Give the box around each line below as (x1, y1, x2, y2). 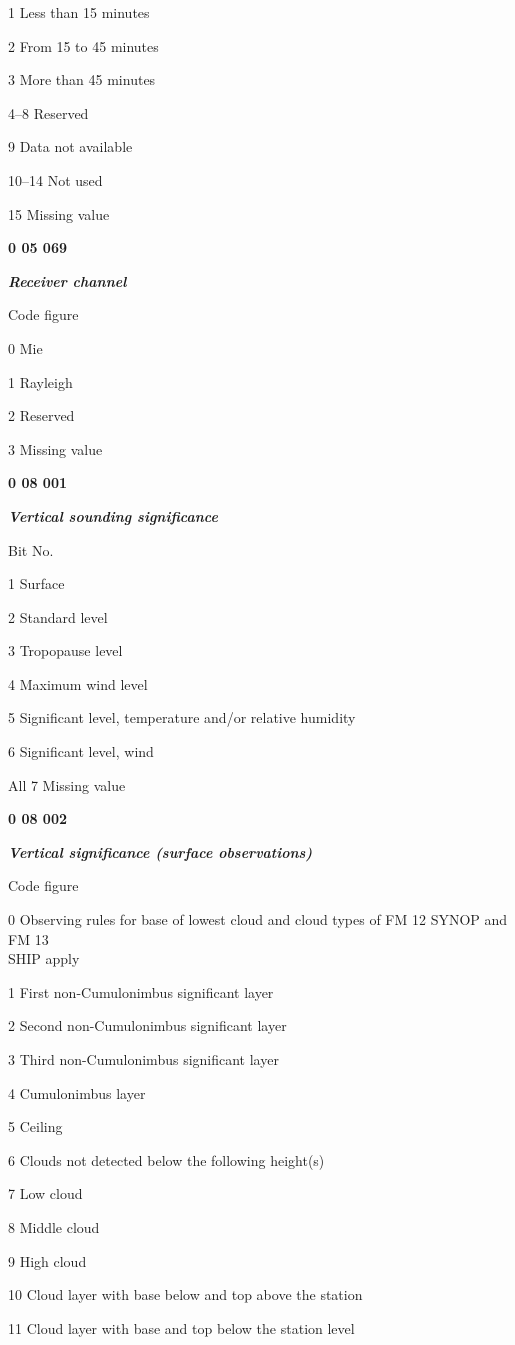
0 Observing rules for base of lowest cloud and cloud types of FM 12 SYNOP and (8, 909, 508, 930)
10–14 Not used (8, 169, 103, 190)
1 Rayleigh (8, 371, 73, 392)
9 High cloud (8, 1250, 87, 1271)
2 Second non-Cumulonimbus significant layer (8, 1015, 287, 1036)
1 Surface (8, 573, 65, 594)
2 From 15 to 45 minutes (8, 35, 159, 56)
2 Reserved (8, 405, 75, 426)
